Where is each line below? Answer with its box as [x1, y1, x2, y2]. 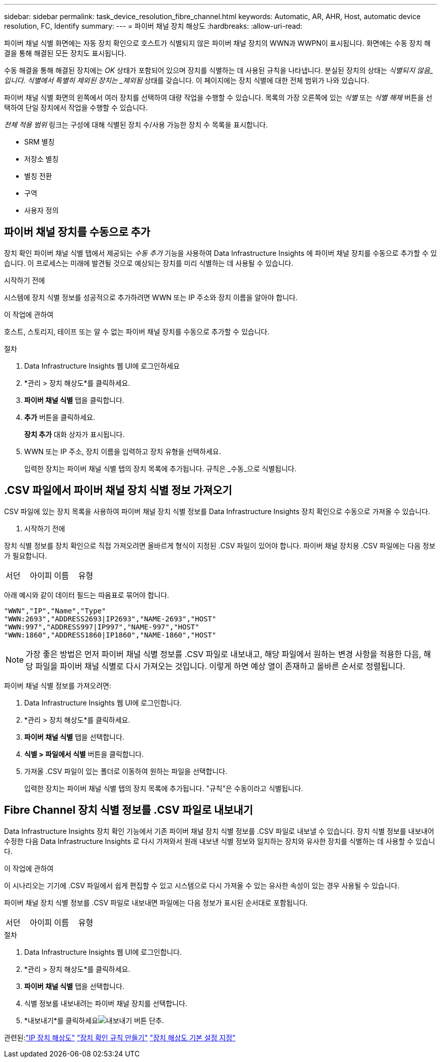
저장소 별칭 [24, 155, 59, 163]
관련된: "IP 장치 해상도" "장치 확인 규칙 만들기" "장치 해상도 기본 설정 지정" [4, 1033, 236, 1042]
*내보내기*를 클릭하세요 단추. [24, 1016, 164, 1025]
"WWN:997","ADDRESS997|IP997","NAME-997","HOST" [4, 622, 199, 631]
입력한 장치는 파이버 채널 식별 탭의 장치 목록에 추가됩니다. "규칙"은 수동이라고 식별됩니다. [24, 784, 303, 793]
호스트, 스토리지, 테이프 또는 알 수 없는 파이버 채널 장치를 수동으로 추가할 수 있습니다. [4, 327, 269, 336]
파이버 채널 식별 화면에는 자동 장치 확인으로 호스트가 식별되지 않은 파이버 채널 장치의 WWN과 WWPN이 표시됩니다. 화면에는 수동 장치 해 [4, 39, 431, 47]
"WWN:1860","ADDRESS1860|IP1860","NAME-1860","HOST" [4, 630, 216, 639]
